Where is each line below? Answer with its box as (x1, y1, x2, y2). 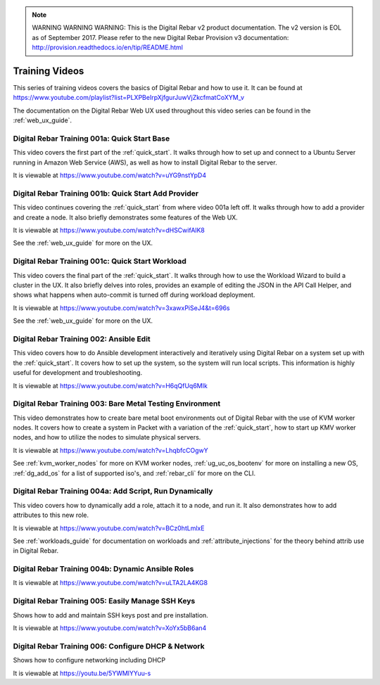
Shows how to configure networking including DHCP (13, 656, 165, 665)
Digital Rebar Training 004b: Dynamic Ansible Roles (13, 564, 194, 574)
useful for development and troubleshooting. (13, 369, 143, 377)
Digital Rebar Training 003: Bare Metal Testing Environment (13, 399, 221, 409)
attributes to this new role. (13, 511, 89, 520)
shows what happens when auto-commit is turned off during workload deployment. (13, 290, 255, 299)
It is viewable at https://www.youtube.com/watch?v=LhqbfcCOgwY (13, 446, 208, 454)
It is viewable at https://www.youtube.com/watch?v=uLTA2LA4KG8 (13, 579, 208, 587)
